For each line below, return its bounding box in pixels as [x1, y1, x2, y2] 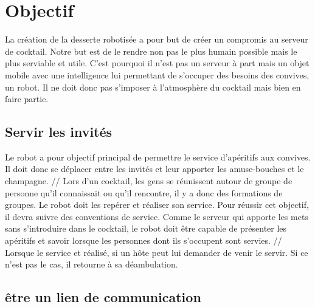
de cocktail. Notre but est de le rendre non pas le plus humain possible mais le [5, 44, 297, 57]
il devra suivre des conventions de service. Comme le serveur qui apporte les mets [5, 210, 308, 222]
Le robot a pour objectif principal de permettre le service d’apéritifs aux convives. [5, 150, 311, 163]
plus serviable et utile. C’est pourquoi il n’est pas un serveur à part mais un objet [5, 57, 310, 69]
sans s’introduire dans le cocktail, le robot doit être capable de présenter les [5, 222, 287, 235]
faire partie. [5, 92, 49, 105]
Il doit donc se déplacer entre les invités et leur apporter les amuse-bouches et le [5, 162, 304, 175]
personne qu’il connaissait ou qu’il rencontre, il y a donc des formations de [5, 186, 283, 199]
